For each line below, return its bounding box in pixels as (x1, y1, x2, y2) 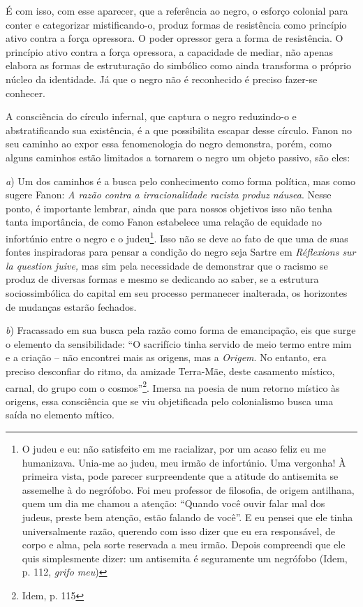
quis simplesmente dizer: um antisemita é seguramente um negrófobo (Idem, (22, 550, 348, 565)
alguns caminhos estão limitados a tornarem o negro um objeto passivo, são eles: (6, 149, 350, 164)
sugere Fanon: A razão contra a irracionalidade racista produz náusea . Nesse (6, 187, 332, 202)
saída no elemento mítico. (6, 407, 115, 422)
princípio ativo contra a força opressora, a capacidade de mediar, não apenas (6, 44, 334, 59)
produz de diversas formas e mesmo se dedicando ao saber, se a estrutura (6, 272, 319, 286)
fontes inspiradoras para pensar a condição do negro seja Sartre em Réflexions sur (6, 244, 356, 259)
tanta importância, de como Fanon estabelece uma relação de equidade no (6, 214, 322, 229)
